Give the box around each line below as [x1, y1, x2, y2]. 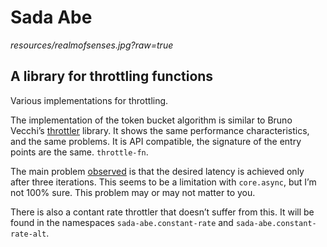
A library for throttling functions [10, 68, 214, 85]
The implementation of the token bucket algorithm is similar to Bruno [10, 114, 293, 126]
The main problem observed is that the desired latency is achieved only [10, 165, 305, 177]
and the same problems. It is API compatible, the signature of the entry [10, 135, 302, 147]
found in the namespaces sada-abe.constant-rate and [10, 216, 234, 228]
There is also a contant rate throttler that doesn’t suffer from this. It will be [10, 206, 315, 218]
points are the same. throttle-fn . [10, 146, 149, 158]
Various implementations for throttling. [10, 94, 169, 106]
